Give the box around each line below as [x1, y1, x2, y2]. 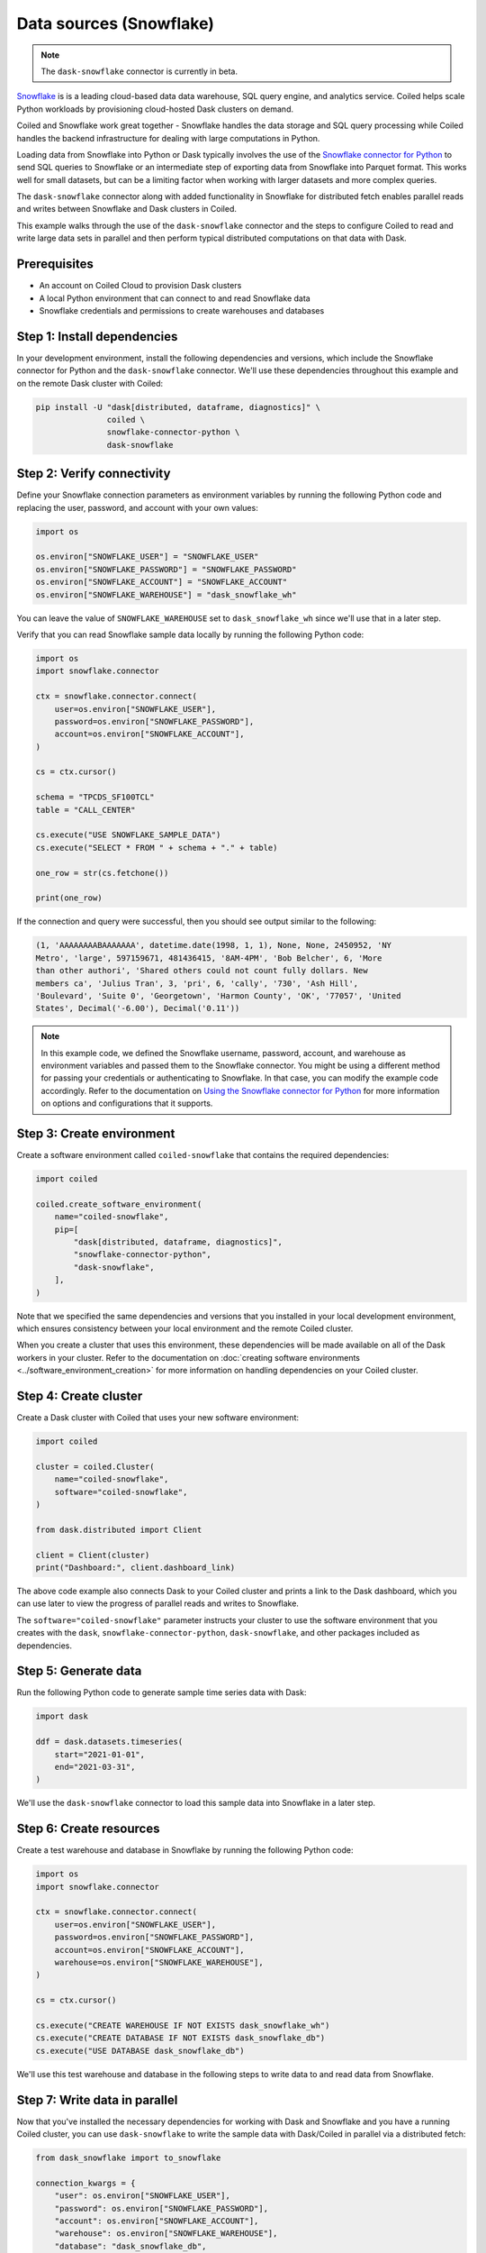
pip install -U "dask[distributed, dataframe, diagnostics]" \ [35, 402, 321, 412]
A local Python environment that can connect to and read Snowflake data [39, 293, 310, 304]
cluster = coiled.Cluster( [35, 1461, 155, 1472]
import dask [35, 1711, 89, 1721]
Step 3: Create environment [16, 1126, 175, 1142]
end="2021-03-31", [54, 1762, 136, 1772]
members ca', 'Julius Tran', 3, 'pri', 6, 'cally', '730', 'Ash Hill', [35, 978, 359, 989]
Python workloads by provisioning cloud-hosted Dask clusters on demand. [16, 104, 294, 114]
